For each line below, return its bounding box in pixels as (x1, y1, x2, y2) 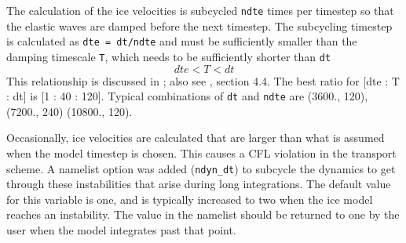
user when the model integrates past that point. (6, 222, 236, 238)
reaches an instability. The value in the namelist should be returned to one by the (6, 206, 400, 223)
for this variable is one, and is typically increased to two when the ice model (6, 190, 373, 207)
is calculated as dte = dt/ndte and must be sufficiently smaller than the (6, 33, 357, 49)
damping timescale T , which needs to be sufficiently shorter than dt (6, 48, 331, 64)
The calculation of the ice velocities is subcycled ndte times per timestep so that (6, 2, 394, 18)
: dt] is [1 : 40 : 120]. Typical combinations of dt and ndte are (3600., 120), (6, 88, 368, 104)
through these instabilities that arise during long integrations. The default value (6, 176, 391, 192)
